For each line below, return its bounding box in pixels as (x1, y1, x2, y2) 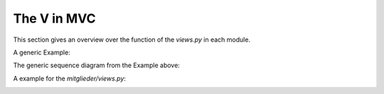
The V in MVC (13, 11, 96, 26)
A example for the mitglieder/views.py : (13, 74, 126, 83)
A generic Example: (13, 48, 70, 57)
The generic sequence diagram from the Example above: (13, 61, 181, 70)
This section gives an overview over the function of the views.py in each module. (13, 35, 251, 44)
